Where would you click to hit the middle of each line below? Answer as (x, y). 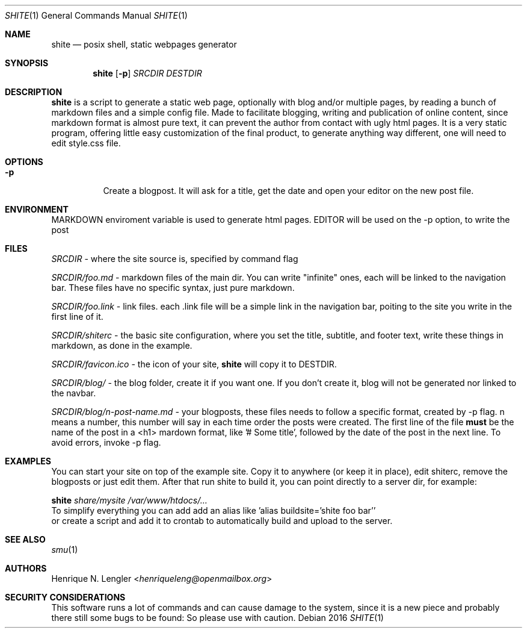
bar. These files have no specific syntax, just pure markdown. (173, 288)
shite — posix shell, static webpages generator (144, 44)
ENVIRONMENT (37, 209)
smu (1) (65, 550)
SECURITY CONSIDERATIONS (65, 597)
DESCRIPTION (34, 92)
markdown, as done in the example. (122, 345)
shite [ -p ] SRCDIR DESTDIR (147, 73)
